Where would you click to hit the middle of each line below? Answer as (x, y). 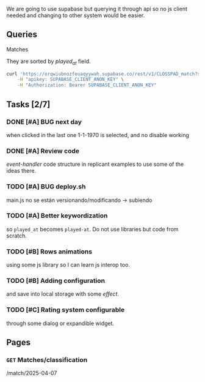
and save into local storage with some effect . (63, 294)
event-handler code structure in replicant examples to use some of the (95, 164)
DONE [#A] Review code (43, 151)
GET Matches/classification (47, 360)
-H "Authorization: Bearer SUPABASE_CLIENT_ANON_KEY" (87, 85)
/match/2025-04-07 (32, 373)
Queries (22, 35)
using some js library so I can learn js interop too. (68, 265)
